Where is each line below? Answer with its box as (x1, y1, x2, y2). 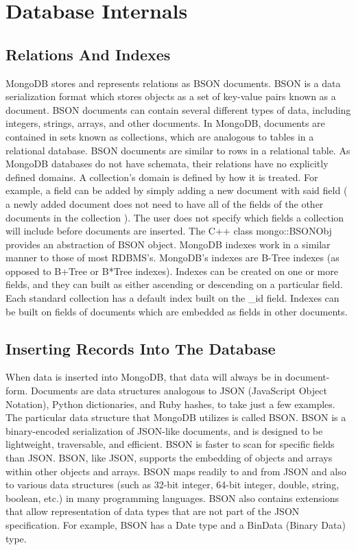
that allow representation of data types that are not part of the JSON (5, 504, 300, 518)
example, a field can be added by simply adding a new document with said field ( (5, 183, 348, 198)
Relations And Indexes (5, 43, 171, 64)
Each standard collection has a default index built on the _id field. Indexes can (5, 291, 340, 305)
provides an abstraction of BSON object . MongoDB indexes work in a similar (5, 237, 331, 251)
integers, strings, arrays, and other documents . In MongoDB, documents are (5, 116, 325, 130)
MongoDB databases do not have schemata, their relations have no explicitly (5, 156, 329, 171)
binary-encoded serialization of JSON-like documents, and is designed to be (5, 423, 323, 438)
